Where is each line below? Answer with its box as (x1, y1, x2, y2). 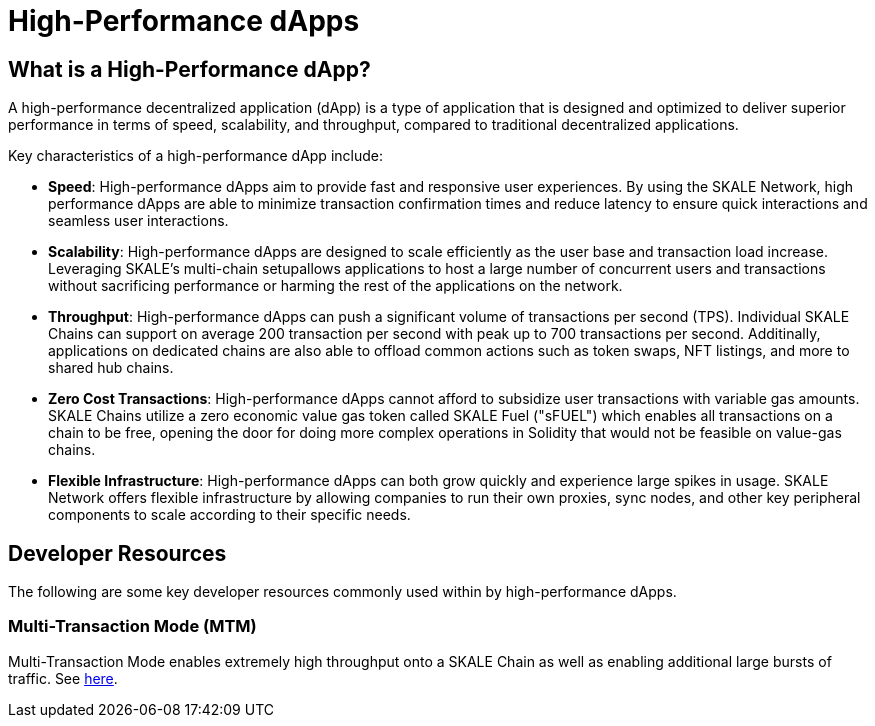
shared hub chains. (48, 359, 174, 377)
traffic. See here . (8, 669, 118, 687)
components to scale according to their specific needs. (48, 506, 411, 524)
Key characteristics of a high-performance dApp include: (8, 147, 383, 165)
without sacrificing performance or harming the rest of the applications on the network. (48, 277, 623, 295)
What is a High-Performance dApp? (8, 56, 371, 82)
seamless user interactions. (48, 212, 229, 230)
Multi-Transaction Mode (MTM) (8, 616, 257, 637)
